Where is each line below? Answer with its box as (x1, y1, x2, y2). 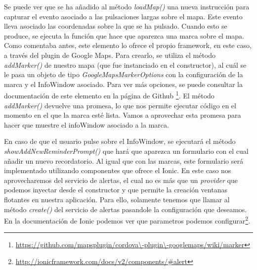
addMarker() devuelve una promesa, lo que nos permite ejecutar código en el (4, 100, 236, 110)
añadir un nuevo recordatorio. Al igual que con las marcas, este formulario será (4, 155, 244, 166)
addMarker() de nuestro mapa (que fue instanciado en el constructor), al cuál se (4, 59, 247, 70)
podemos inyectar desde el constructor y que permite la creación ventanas (4, 184, 227, 195)
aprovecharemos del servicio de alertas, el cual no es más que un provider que (4, 175, 238, 185)
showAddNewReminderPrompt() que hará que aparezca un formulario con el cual (4, 145, 249, 156)
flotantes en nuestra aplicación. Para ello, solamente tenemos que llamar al (4, 194, 230, 204)
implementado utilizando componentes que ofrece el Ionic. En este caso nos (4, 165, 231, 176)
